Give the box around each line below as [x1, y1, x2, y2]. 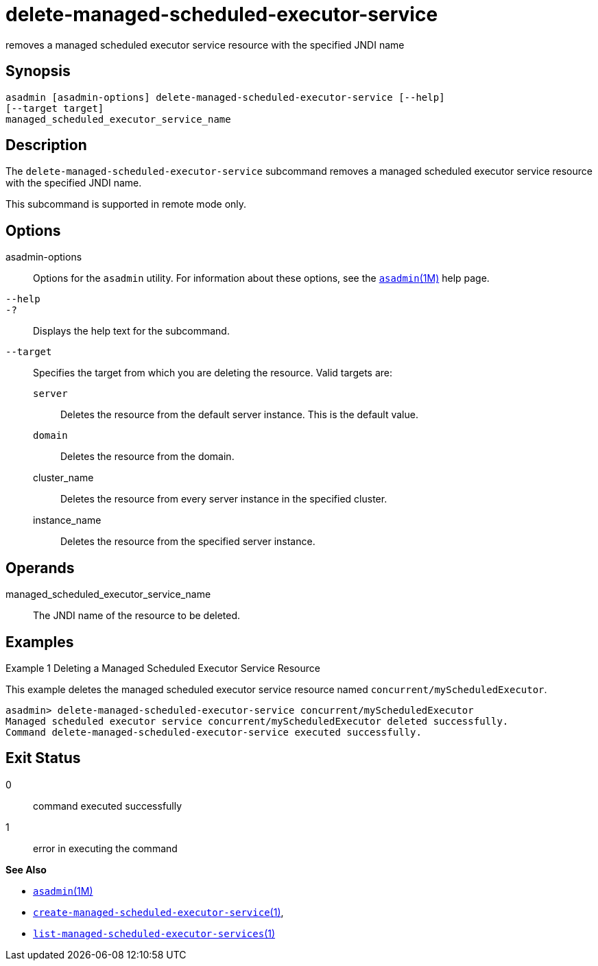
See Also [5, 863, 47, 876]
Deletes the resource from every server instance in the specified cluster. [60, 493, 387, 505]
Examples [5, 633, 74, 651]
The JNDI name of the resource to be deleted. [33, 609, 241, 622]
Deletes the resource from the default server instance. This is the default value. [60, 409, 418, 421]
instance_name [33, 514, 101, 527]
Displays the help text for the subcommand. [33, 325, 230, 337]
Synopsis [5, 62, 71, 80]
